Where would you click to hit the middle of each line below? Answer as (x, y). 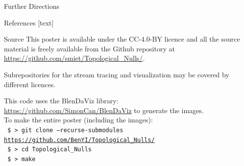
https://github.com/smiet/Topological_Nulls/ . (74, 58)
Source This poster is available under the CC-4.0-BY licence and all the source (122, 39)
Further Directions (32, 6)
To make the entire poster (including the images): (78, 120)
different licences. (30, 84)
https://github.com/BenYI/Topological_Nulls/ (79, 140)
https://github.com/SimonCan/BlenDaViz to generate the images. (104, 110)
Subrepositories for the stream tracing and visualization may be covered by (117, 74)
